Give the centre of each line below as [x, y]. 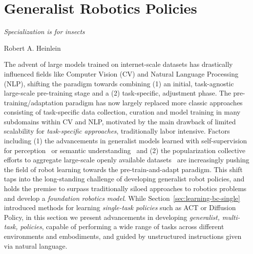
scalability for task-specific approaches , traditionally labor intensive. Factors [117, 131]
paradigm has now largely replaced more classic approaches [154, 102]
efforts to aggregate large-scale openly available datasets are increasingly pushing [127, 160]
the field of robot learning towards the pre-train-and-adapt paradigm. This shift [123, 169]
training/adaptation [34, 102]
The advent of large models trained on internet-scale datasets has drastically [118, 64]
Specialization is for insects [44, 31]
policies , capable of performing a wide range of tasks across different [122, 226]
